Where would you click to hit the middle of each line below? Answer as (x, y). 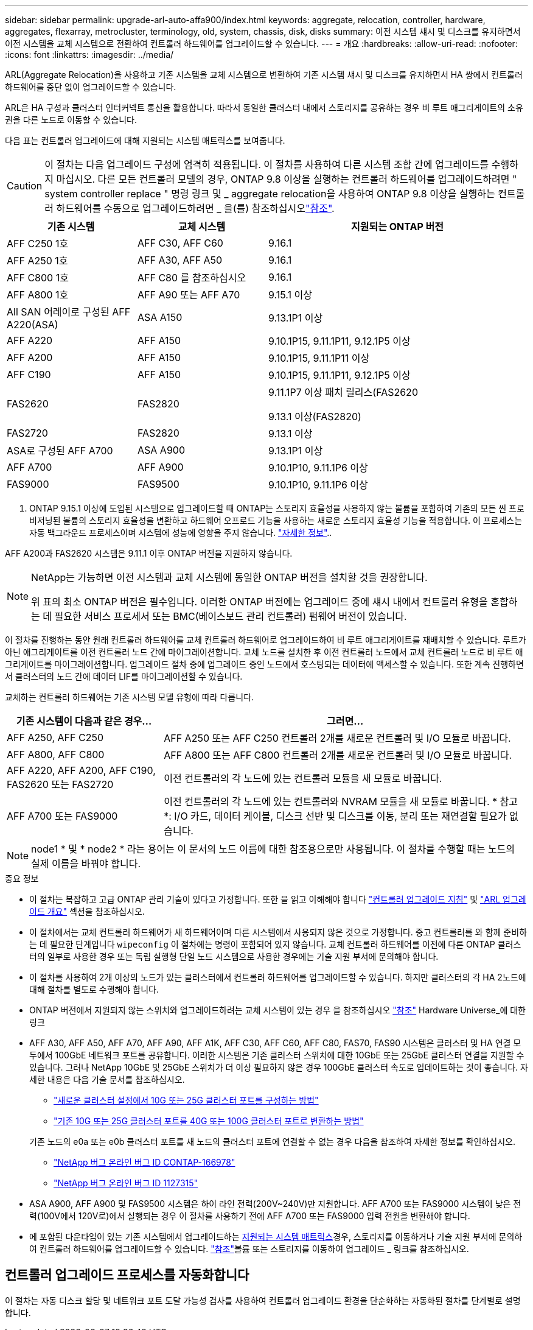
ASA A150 (160, 317)
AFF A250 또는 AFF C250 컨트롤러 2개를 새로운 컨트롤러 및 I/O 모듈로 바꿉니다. (337, 738)
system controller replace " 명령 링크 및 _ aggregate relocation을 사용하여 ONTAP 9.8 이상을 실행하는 (270, 194)
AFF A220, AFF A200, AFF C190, (81, 770)
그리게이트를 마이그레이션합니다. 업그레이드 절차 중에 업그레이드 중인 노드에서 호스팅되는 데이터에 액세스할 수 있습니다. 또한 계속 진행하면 (264, 664)
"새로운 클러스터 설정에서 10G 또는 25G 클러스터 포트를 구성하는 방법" (186, 1100)
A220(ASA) (33, 325)
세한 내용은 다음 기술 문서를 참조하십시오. (107, 1079)
